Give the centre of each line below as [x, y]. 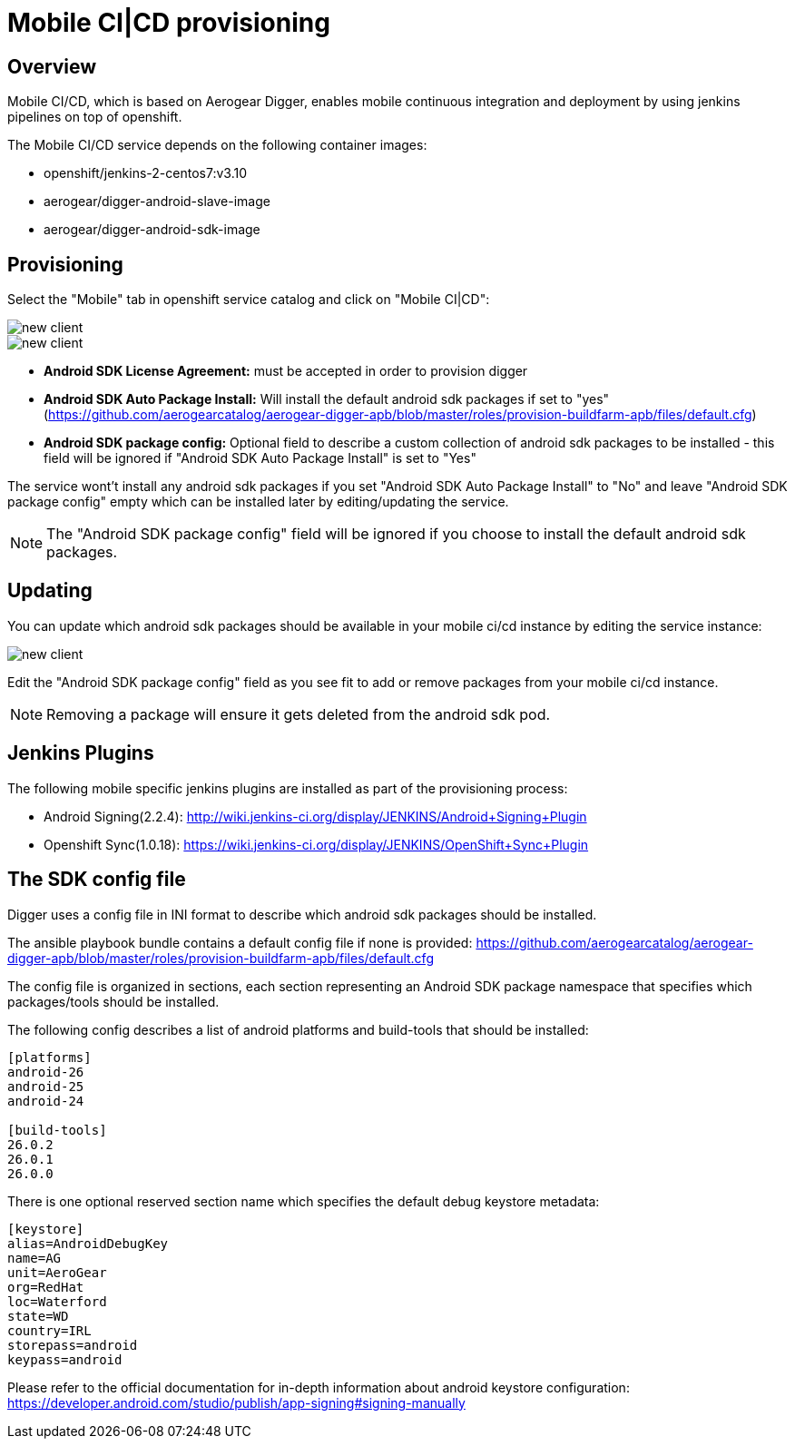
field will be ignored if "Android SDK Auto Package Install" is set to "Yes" [260, 458]
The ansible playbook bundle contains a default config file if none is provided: [240, 942]
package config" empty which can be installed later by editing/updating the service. [258, 502]
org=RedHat [46, 1287]
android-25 [46, 1086]
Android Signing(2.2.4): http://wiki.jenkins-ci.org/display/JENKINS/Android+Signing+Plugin [315, 816]
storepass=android [73, 1345]
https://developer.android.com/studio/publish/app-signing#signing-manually [236, 1402]
